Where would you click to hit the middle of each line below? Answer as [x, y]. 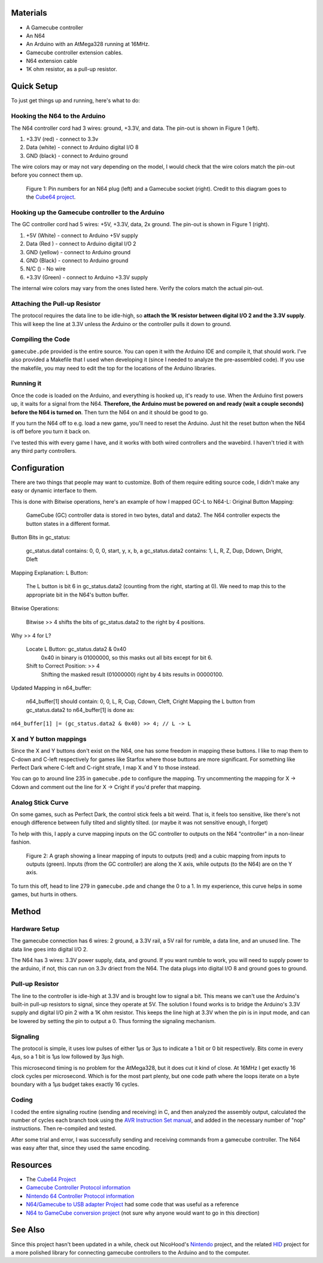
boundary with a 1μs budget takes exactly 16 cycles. [75, 1084]
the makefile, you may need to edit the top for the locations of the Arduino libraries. [114, 368]
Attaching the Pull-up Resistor [56, 303]
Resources [31, 1165]
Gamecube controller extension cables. [74, 52]
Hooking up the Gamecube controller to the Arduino [88, 212]
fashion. [21, 842]
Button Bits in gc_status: [41, 537]
